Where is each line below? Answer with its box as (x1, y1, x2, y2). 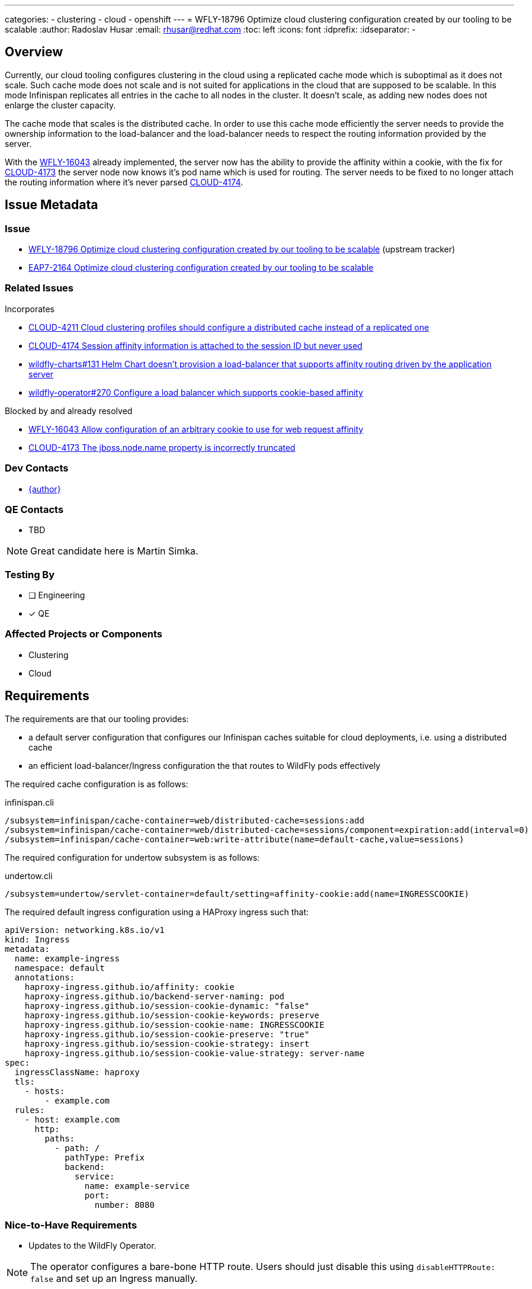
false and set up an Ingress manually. (30, 1272, 198, 1285)
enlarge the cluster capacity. (5, 100, 116, 110)
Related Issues (5, 282, 73, 294)
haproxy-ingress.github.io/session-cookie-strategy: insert (24, 1038, 310, 1048)
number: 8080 (94, 1200, 155, 1210)
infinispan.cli (5, 797, 54, 807)
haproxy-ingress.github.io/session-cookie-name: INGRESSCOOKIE (24, 1019, 325, 1030)
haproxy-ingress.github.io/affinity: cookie (24, 982, 235, 992)
